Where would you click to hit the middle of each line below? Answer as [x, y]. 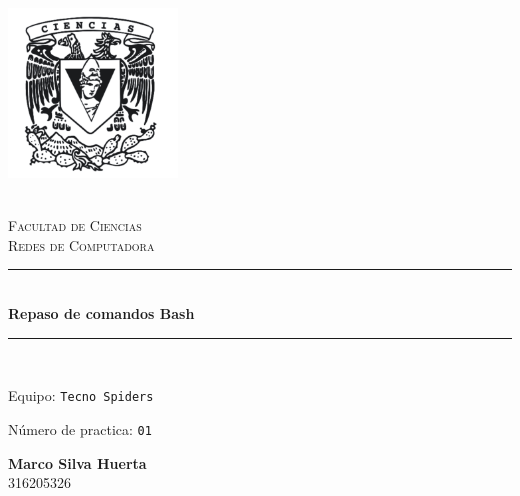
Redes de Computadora [81, 244]
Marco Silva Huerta [77, 462]
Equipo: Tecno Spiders [81, 395]
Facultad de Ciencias [75, 225]
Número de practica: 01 [80, 428]
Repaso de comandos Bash [101, 313]
